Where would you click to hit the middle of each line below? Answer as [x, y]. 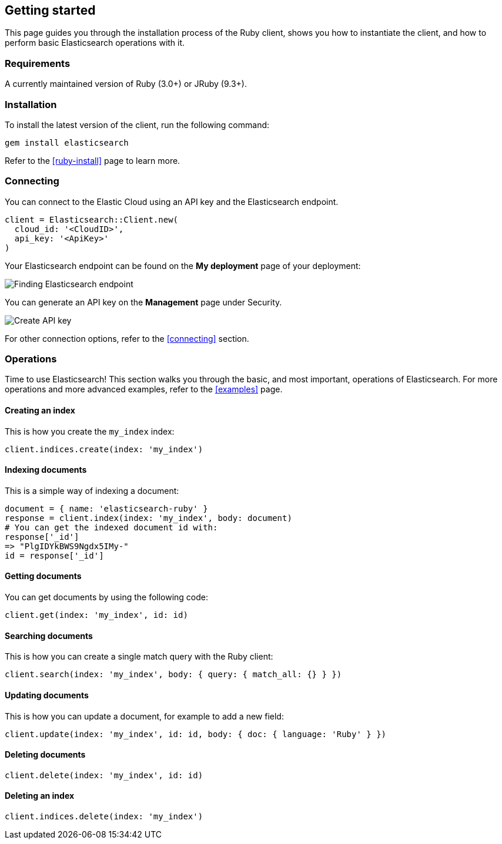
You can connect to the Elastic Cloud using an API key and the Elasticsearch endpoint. [172, 201]
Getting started [50, 10]
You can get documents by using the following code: [107, 597]
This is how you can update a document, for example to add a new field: [144, 716]
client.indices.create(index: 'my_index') [104, 449]
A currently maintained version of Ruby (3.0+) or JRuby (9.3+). [126, 84]
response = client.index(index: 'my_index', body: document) [148, 518]
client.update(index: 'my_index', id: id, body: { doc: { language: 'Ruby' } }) [196, 734]
